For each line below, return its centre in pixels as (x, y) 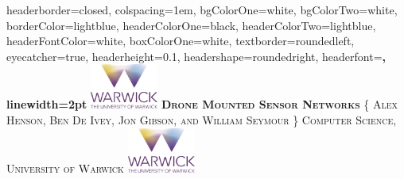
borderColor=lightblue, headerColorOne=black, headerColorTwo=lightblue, (191, 25)
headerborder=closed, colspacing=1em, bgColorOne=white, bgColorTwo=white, (202, 10)
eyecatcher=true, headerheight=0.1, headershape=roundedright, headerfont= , (196, 56)
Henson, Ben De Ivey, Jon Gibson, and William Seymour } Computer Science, (202, 119)
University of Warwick (65, 168)
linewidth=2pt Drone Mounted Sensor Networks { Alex (202, 104)
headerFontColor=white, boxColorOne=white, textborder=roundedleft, (181, 41)
